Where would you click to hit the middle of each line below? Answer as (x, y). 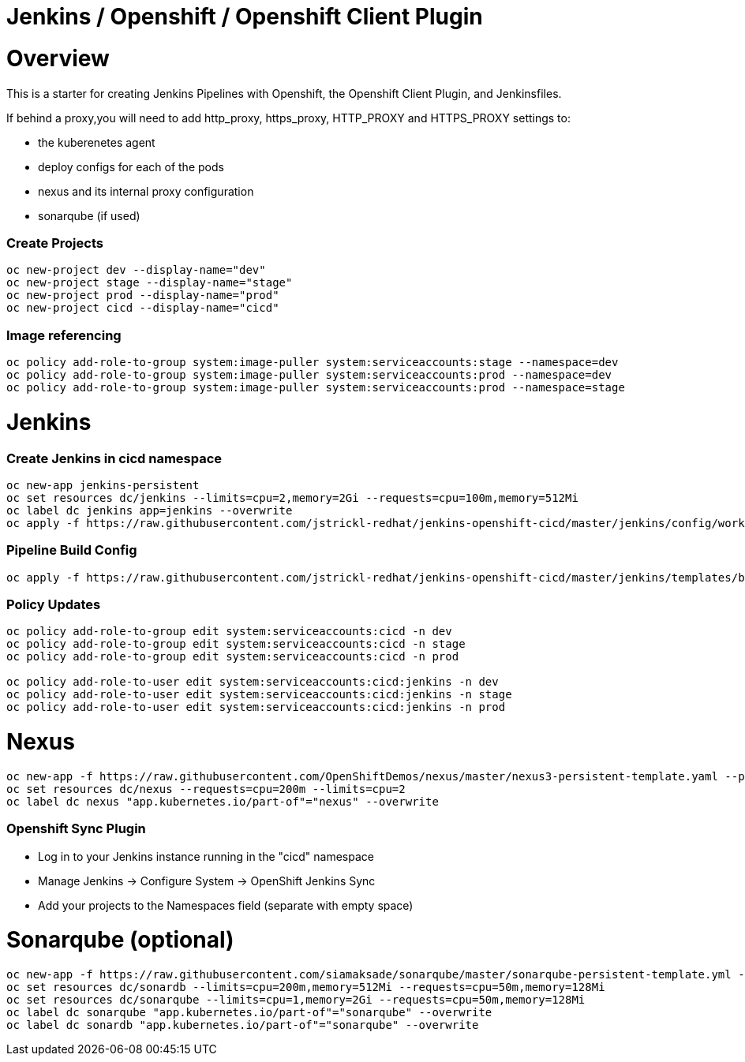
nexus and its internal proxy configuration (146, 191)
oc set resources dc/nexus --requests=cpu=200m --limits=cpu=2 (206, 789)
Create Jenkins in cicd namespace (114, 458)
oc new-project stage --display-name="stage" (150, 283)
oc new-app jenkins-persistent (103, 485)
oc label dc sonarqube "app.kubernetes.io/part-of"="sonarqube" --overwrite (249, 1013)
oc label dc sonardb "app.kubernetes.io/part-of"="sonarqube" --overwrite (243, 1025)
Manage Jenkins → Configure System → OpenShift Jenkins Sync (207, 881)
